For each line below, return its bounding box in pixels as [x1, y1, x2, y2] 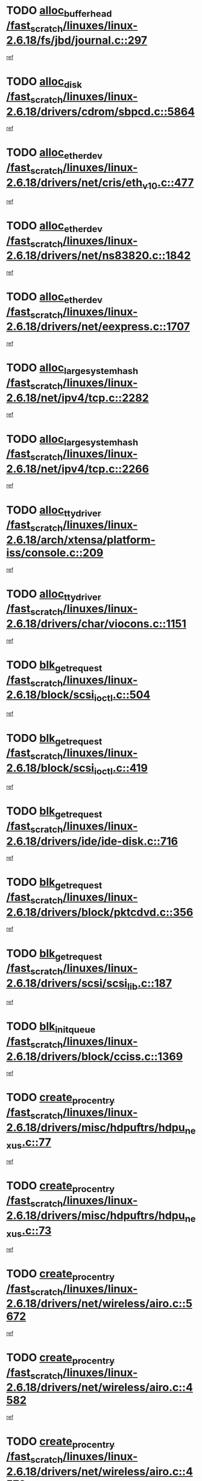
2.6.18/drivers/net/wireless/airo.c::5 [6, 1297, 193, 1311]
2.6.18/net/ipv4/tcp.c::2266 [6, 462, 150, 476]
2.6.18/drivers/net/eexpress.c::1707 [6, 320, 190, 334]
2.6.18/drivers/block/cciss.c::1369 [6, 1050, 183, 1063]
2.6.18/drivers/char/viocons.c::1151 [6, 617, 187, 630]
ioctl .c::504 [93, 688, 151, 704]
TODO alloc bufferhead [6, 4, 112, 19]
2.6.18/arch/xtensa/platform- [6, 533, 156, 547]
